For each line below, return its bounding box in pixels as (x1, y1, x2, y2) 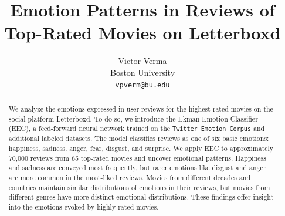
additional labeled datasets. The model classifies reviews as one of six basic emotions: (8, 133, 269, 143)
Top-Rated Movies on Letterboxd (4, 21, 281, 45)
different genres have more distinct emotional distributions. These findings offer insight (8, 192, 274, 202)
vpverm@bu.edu (115, 80, 170, 89)
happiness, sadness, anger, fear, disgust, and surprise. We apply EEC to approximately (8, 143, 274, 153)
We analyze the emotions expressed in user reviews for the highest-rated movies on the (8, 103, 273, 113)
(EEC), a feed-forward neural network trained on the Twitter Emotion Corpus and (8, 123, 265, 133)
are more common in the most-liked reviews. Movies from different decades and (8, 173, 251, 183)
